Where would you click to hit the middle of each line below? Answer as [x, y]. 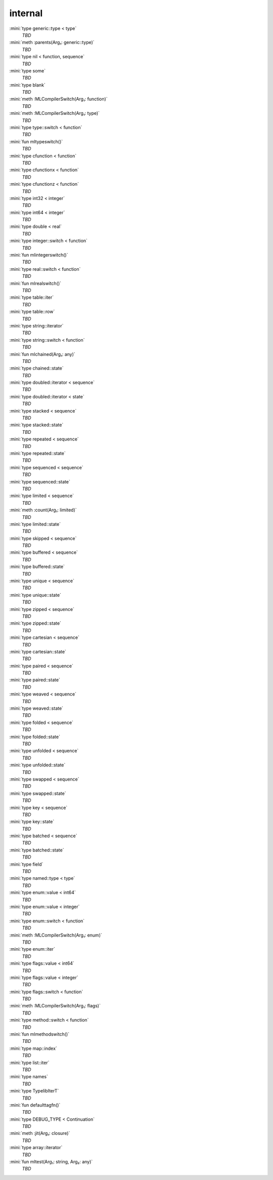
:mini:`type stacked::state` [36, 425]
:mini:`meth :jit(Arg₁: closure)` [40, 1133]
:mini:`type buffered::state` [37, 566]
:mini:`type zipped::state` [35, 623]
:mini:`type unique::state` [35, 595]
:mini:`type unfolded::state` [37, 765]
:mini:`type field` [26, 864]
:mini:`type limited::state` [35, 524]
